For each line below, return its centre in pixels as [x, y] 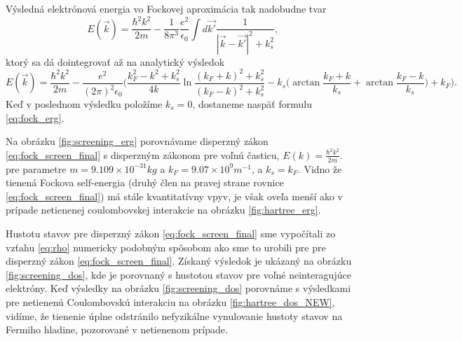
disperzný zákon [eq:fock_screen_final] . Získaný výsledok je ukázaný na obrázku [179, 261]
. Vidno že [320, 168]
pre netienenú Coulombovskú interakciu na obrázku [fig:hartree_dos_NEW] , [170, 302]
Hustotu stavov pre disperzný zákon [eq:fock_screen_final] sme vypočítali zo [171, 234]
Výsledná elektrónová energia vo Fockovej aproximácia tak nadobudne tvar [166, 8]
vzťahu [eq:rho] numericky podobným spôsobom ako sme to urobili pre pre [166, 247]
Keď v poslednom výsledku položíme [84, 104]
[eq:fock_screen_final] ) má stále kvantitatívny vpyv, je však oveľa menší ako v [175, 196]
